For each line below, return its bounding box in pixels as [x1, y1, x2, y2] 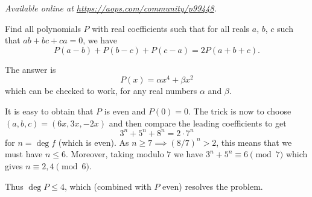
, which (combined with [64, 180, 151, 192]
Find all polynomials [5, 22, 81, 34]
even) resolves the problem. [162, 180, 263, 192]
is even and [104, 105, 146, 117]
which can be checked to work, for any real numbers [5, 84, 197, 97]
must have [5, 148, 43, 160]
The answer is [5, 63, 56, 75]
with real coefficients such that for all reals [92, 22, 250, 34]
